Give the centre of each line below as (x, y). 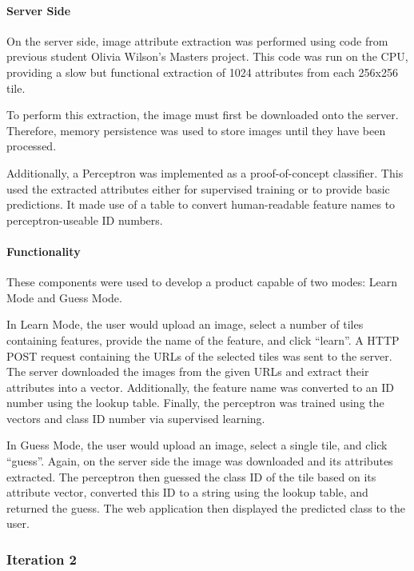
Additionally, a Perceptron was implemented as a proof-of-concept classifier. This (205, 172)
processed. (32, 146)
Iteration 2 (42, 559)
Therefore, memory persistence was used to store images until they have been (196, 130)
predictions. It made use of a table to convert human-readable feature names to (201, 204)
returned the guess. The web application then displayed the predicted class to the (206, 507)
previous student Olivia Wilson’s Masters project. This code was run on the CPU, (207, 56)
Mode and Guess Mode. (64, 297)
